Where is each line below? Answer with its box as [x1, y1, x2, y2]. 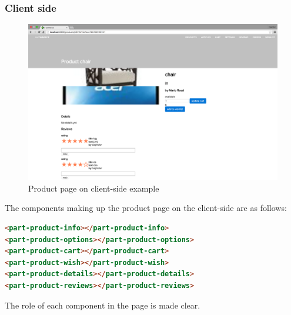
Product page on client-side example [28, 182, 159, 194]
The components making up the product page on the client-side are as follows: [5, 202, 287, 214]
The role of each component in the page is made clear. [5, 299, 200, 311]
